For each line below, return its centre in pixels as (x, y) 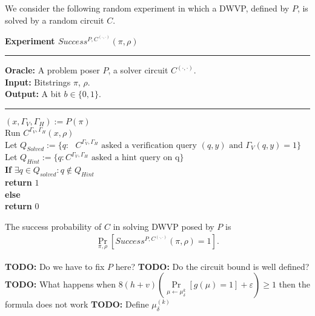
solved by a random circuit (55, 20)
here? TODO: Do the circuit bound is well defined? (212, 266)
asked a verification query (149, 145)
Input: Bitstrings (38, 82)
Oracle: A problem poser (52, 70)
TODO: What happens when (60, 284)
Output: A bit (33, 94)
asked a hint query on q (135, 158)
